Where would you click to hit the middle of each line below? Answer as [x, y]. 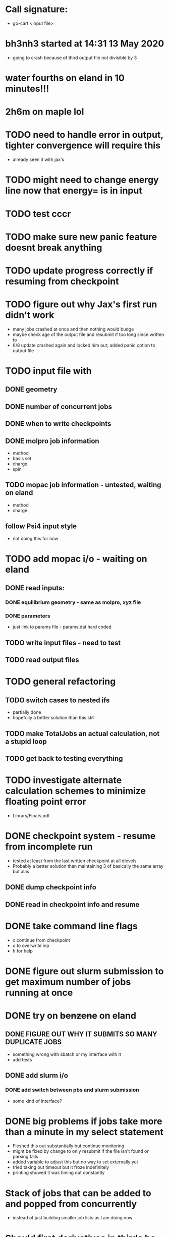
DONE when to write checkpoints [58, 424]
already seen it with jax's [38, 159]
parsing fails [25, 1157]
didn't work [30, 315]
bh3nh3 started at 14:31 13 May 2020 [85, 44]
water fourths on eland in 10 [65, 78]
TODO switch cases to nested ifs [58, 700]
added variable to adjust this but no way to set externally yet [75, 1162]
